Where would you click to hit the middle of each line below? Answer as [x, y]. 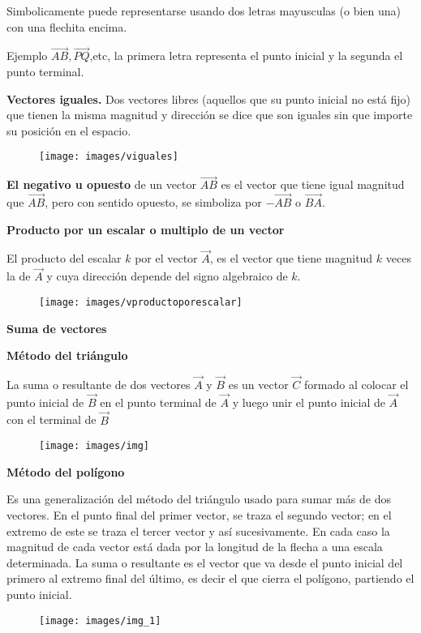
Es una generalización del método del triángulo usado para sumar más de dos [199, 499]
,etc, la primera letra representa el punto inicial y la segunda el [246, 56]
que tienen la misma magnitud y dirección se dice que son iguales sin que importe [210, 115]
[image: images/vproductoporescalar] [141, 302]
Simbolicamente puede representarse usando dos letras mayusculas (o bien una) [204, 11]
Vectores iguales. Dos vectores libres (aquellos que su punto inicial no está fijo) [209, 98]
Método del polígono [66, 471]
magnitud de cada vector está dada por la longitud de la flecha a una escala [195, 547]
